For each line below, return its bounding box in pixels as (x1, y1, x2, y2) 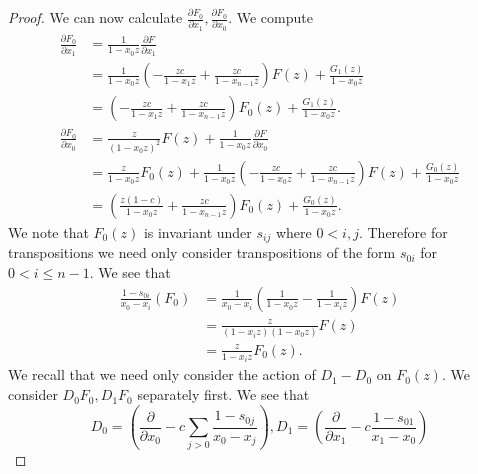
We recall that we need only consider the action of (8, 364, 316, 385)
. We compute (228, 7, 313, 27)
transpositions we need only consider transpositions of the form (8, 242, 396, 263)
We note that (8, 221, 89, 242)
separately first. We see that (137, 384, 310, 405)
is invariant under (143, 221, 252, 242)
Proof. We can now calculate (8, 7, 183, 27)
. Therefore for (358, 221, 448, 242)
